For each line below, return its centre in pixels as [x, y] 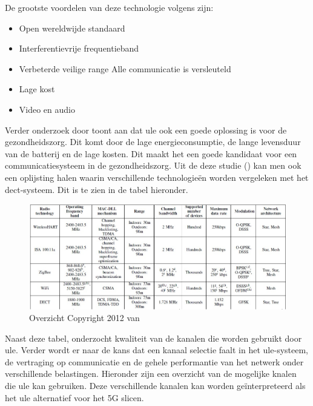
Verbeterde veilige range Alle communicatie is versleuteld [125, 68]
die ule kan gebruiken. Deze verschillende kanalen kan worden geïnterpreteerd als [155, 386]
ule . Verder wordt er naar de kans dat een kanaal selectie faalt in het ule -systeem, [157, 350]
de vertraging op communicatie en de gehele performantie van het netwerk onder [154, 361]
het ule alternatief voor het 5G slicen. [74, 397]
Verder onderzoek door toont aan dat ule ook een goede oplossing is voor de [146, 130]
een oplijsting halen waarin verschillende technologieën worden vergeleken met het [157, 177]
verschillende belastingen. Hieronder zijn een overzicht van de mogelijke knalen [151, 374]
